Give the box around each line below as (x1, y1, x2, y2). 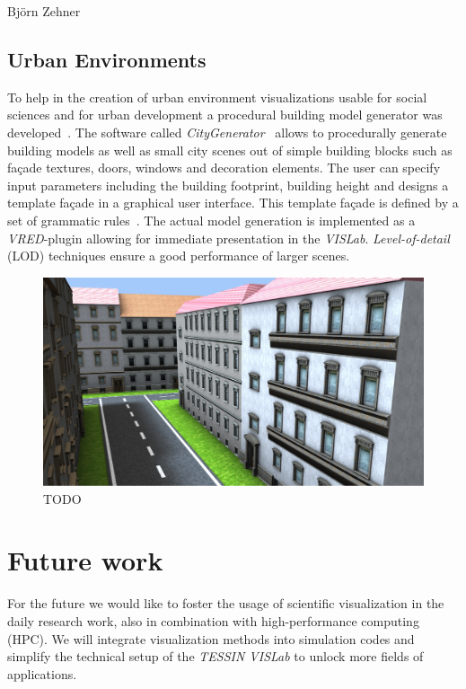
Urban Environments (7, 45, 207, 73)
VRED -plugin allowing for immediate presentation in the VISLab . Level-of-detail (7, 228, 450, 247)
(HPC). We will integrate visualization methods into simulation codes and (7, 629, 415, 648)
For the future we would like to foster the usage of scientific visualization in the (7, 594, 444, 613)
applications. (7, 664, 77, 683)
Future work (7, 542, 163, 579)
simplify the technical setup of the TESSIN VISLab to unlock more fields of (7, 647, 424, 666)
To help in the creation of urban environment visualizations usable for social (7, 87, 427, 106)
